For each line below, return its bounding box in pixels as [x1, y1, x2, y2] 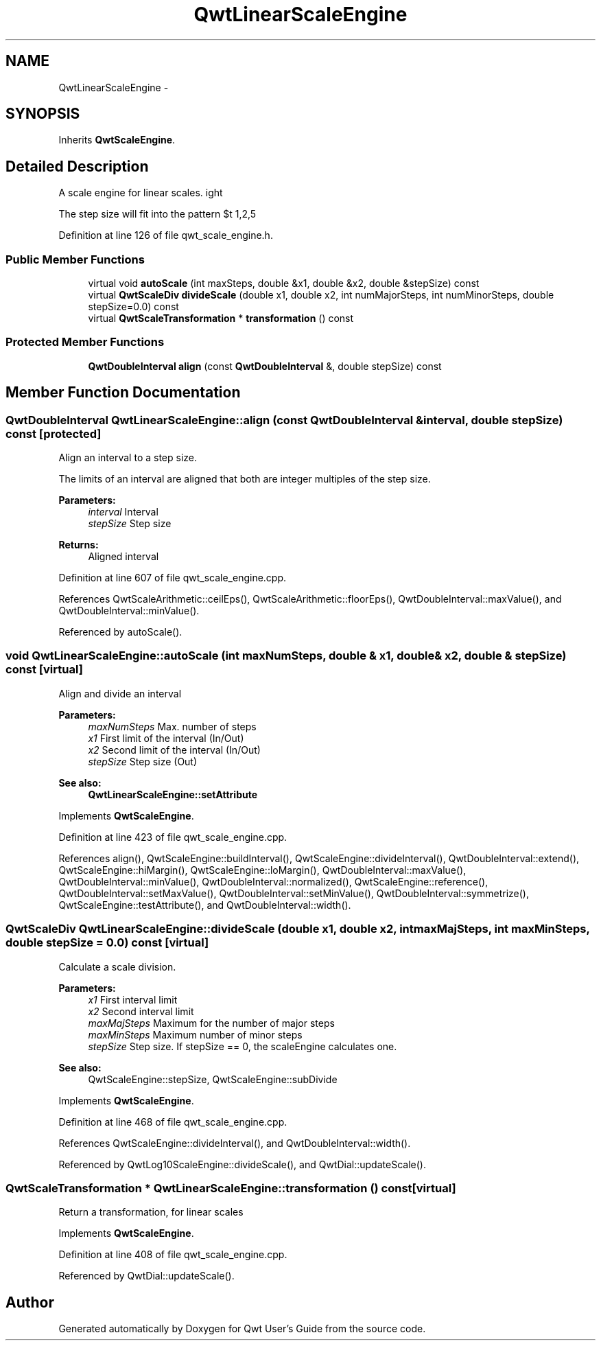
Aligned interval [88, 550, 159, 562]
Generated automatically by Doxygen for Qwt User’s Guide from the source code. [58, 1323, 426, 1335]
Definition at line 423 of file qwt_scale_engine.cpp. [58, 831, 287, 843]
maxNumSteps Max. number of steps [88, 720, 257, 732]
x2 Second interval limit [88, 1005, 194, 1017]
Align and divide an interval [58, 687, 182, 699]
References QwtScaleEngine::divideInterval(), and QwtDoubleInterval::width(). [58, 1137, 411, 1149]
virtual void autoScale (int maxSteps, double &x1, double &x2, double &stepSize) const [88, 277, 480, 290]
